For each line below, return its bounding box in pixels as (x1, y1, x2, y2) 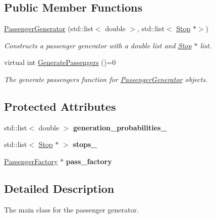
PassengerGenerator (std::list (4, 23, 93, 34)
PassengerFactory (4, 156, 58, 166)
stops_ (73, 139, 97, 150)
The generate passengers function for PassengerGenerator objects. (4, 74, 208, 84)
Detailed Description (4, 180, 115, 196)
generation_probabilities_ (73, 122, 167, 132)
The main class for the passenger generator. (4, 204, 139, 214)
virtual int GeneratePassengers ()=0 (4, 57, 116, 67)
